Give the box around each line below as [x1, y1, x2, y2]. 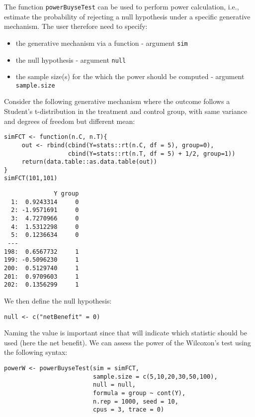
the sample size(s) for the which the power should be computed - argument [15, 71, 245, 82]
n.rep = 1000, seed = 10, [92, 398, 178, 405]
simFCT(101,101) [4, 175, 58, 182]
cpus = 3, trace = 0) [92, 406, 165, 414]
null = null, [92, 381, 136, 389]
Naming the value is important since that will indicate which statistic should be [4, 327, 247, 338]
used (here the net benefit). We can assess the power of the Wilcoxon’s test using [4, 337, 251, 347]
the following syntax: [4, 347, 68, 357]
